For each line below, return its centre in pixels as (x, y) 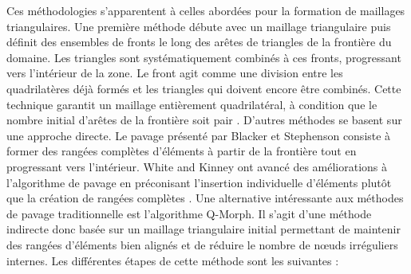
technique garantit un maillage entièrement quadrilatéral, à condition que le (192, 104)
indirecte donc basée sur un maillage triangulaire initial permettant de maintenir (204, 229)
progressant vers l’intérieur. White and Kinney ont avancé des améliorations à (197, 166)
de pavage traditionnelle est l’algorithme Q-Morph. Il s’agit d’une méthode (189, 213)
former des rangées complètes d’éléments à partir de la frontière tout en (182, 151)
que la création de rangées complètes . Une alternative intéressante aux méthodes (205, 198)
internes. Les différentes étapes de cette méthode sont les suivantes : (173, 260)
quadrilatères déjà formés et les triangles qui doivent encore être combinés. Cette (204, 88)
